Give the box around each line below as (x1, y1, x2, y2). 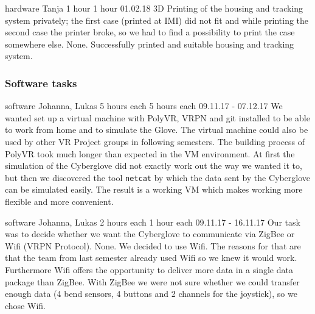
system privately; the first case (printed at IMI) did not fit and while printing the (5, 13, 309, 26)
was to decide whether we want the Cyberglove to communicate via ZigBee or (5, 227, 295, 240)
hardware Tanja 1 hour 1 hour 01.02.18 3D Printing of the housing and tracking (5, 2, 303, 14)
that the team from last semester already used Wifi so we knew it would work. (5, 251, 297, 264)
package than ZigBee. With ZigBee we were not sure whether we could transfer (5, 275, 300, 288)
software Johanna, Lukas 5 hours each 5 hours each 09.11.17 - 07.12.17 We (5, 99, 283, 112)
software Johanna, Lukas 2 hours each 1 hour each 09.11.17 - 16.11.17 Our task (5, 215, 300, 228)
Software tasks (5, 75, 77, 90)
